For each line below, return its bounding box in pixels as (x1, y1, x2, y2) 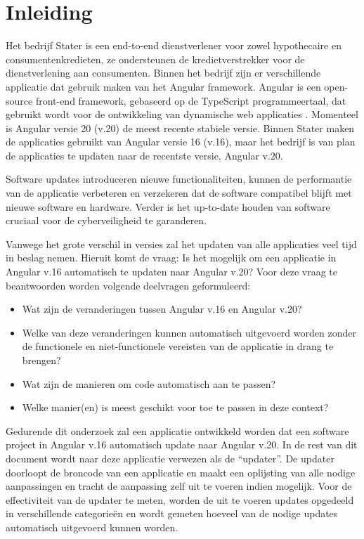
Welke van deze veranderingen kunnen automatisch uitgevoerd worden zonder (22, 325, 356, 339)
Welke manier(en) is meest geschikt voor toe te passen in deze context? (22, 400, 329, 415)
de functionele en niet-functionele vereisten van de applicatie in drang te (22, 339, 334, 353)
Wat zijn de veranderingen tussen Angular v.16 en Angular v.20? (22, 301, 302, 316)
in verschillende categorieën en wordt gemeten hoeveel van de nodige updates (6, 506, 338, 521)
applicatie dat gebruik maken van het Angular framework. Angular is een (6, 79, 321, 93)
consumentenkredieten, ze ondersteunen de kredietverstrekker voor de (6, 51, 305, 66)
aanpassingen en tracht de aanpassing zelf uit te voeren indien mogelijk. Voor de (6, 479, 352, 493)
